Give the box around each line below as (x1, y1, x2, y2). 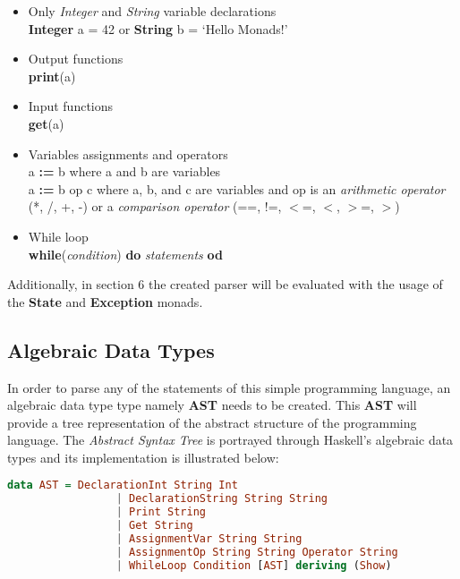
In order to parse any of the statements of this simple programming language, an (7, 378, 451, 396)
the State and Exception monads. (7, 292, 203, 311)
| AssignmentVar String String (115, 532, 302, 545)
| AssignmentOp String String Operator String (115, 545, 398, 558)
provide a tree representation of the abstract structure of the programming (7, 413, 417, 431)
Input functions (28, 97, 114, 115)
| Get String (115, 519, 193, 532)
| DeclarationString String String (115, 492, 328, 506)
